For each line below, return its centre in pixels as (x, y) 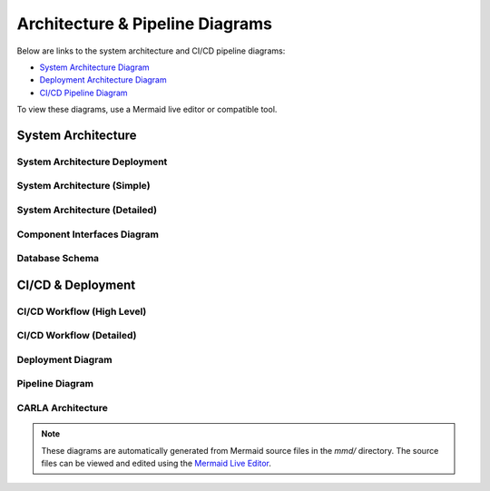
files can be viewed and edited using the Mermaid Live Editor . (157, 463)
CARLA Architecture (63, 408)
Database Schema (58, 259)
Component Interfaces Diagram (88, 234)
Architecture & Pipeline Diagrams (144, 24)
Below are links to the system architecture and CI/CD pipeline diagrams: (151, 51)
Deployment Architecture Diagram (103, 80)
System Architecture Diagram (94, 67)
